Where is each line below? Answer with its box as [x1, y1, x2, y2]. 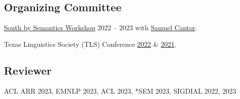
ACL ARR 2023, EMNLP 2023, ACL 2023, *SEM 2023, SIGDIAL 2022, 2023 [4, 85, 236, 96]
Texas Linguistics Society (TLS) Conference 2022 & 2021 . [4, 39, 176, 49]
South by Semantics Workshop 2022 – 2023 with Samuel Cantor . [4, 22, 197, 33]
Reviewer [4, 62, 52, 78]
